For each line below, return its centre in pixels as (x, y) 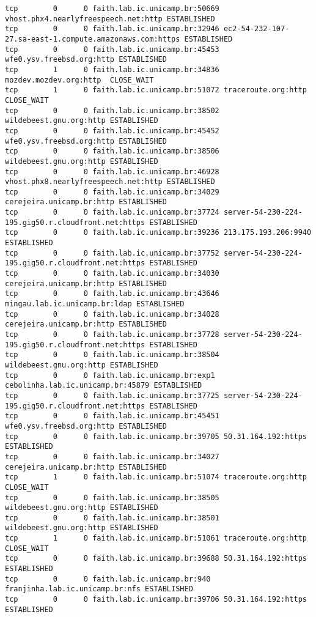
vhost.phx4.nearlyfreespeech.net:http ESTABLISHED (110, 19)
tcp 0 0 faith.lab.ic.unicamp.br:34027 (112, 456)
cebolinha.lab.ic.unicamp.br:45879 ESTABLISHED (104, 386)
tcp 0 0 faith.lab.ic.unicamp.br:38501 (112, 518)
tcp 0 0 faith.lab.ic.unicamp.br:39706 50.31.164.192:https (156, 600)
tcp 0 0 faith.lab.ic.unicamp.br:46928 (112, 172)
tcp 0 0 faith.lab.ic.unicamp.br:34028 (112, 314)
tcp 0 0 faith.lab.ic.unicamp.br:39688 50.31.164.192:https (156, 559)
